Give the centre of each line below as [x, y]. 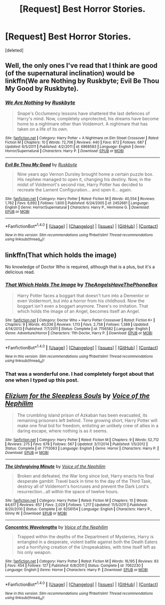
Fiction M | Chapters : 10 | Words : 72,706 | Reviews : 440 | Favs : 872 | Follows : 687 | [76, 142]
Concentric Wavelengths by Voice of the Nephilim [56, 527]
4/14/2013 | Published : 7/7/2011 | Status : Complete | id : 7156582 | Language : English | [78, 329]
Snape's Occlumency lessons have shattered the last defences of [83, 113]
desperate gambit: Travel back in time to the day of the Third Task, [84, 481]
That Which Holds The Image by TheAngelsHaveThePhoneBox [82, 285]
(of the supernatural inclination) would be [70, 73]
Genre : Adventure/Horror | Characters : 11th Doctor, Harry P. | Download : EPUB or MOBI [79, 333]
